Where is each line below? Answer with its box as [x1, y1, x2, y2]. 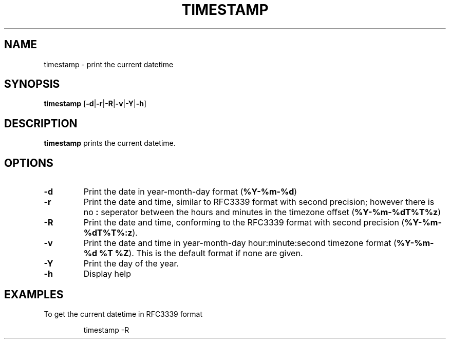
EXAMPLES [4, 288, 64, 301]
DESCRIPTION [4, 117, 78, 130]
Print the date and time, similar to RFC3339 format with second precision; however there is [83, 197, 435, 207]
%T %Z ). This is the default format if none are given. [99, 248, 303, 259]
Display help [83, 269, 132, 279]
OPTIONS [4, 156, 53, 169]
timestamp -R [83, 325, 129, 334]
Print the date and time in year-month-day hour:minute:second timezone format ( [83, 238, 397, 249]
